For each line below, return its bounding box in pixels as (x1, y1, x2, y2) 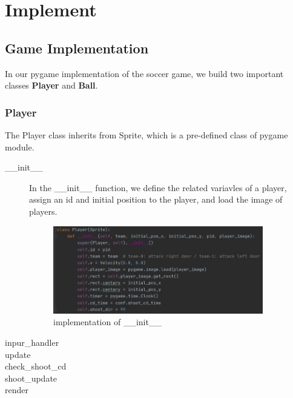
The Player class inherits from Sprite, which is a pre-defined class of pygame (5, 128, 288, 141)
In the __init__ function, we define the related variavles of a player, (29, 181, 287, 194)
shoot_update (5, 371, 58, 384)
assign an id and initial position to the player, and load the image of (29, 193, 283, 206)
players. (29, 204, 58, 217)
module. (5, 140, 35, 153)
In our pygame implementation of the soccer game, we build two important (5, 67, 284, 79)
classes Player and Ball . (5, 79, 98, 92)
